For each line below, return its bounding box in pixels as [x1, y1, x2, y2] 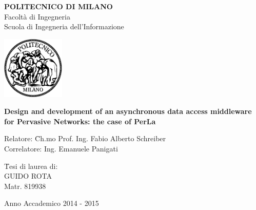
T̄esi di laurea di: [4, 160, 58, 171]
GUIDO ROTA [4, 170, 52, 181]
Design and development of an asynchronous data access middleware [4, 106, 252, 117]
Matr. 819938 [4, 180, 46, 191]
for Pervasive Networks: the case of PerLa [4, 116, 156, 126]
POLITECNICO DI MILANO [4, 1, 113, 11]
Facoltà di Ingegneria [4, 11, 70, 22]
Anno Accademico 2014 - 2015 [4, 198, 99, 208]
